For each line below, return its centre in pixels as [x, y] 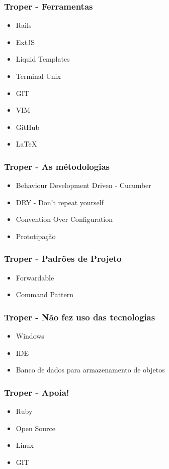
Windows [30, 336]
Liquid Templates [43, 59]
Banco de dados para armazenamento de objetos [90, 370]
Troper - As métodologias [57, 166]
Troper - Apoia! [37, 392]
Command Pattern [45, 294]
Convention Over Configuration [64, 219]
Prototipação [36, 236]
